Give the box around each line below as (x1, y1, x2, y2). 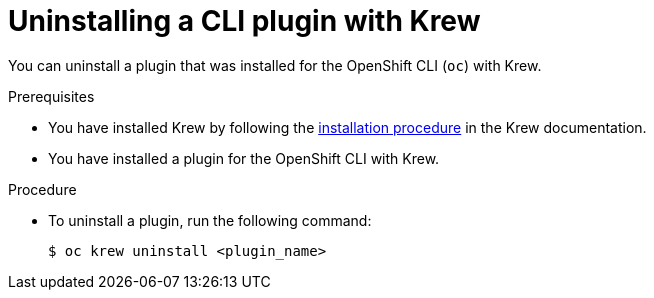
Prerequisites (8, 87, 95, 105)
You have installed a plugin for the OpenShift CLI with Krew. (48, 149, 440, 167)
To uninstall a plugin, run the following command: (48, 211, 372, 229)
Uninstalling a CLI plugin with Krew (8, 4, 481, 38)
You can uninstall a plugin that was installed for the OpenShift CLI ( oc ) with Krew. (8, 56, 542, 74)
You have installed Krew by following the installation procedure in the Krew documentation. (48, 118, 647, 136)
